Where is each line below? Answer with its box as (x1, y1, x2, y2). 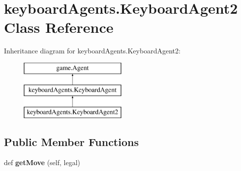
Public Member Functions (4, 134, 139, 149)
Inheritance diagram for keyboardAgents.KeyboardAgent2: (4, 46, 181, 56)
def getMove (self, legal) (4, 157, 80, 168)
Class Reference (4, 17, 114, 37)
